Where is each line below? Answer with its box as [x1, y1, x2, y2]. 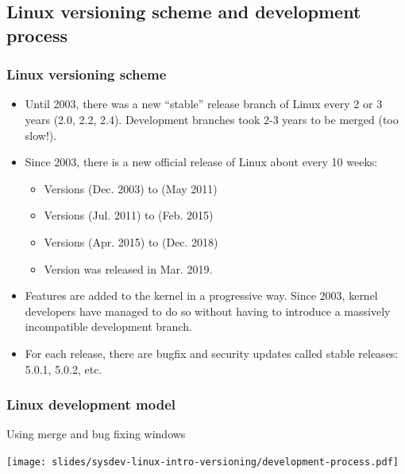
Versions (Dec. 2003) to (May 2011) [44, 180, 218, 196]
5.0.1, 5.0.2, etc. [25, 360, 102, 377]
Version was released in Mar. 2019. [44, 260, 213, 277]
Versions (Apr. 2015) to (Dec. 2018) [44, 233, 218, 250]
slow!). [25, 126, 57, 143]
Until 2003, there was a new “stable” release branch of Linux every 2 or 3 [25, 95, 383, 112]
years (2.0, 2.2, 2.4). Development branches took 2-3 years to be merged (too [25, 111, 399, 127]
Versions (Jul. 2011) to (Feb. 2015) [44, 207, 214, 223]
